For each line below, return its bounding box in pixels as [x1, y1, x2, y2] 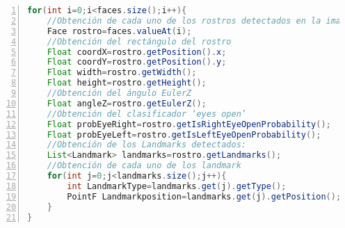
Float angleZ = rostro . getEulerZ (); [47, 98, 207, 108]
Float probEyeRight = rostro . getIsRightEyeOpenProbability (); [47, 119, 331, 129]
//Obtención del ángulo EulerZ [47, 88, 192, 98]
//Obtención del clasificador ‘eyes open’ [47, 108, 246, 119]
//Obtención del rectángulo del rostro [47, 36, 232, 47]
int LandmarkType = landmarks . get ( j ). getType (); [67, 181, 287, 191]
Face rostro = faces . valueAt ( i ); [47, 26, 192, 36]
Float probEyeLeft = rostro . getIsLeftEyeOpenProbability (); [47, 129, 321, 140]
